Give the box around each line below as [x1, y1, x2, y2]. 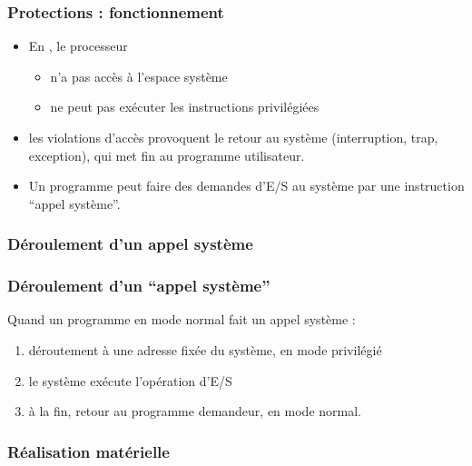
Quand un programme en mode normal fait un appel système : [7, 310, 356, 329]
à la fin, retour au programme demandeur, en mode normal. [28, 402, 361, 421]
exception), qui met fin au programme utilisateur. [28, 145, 305, 164]
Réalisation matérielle [7, 440, 170, 462]
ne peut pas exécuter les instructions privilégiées [50, 97, 320, 116]
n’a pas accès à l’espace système [50, 66, 228, 85]
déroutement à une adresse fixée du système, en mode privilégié [28, 341, 382, 360]
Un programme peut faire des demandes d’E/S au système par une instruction [28, 176, 465, 195]
